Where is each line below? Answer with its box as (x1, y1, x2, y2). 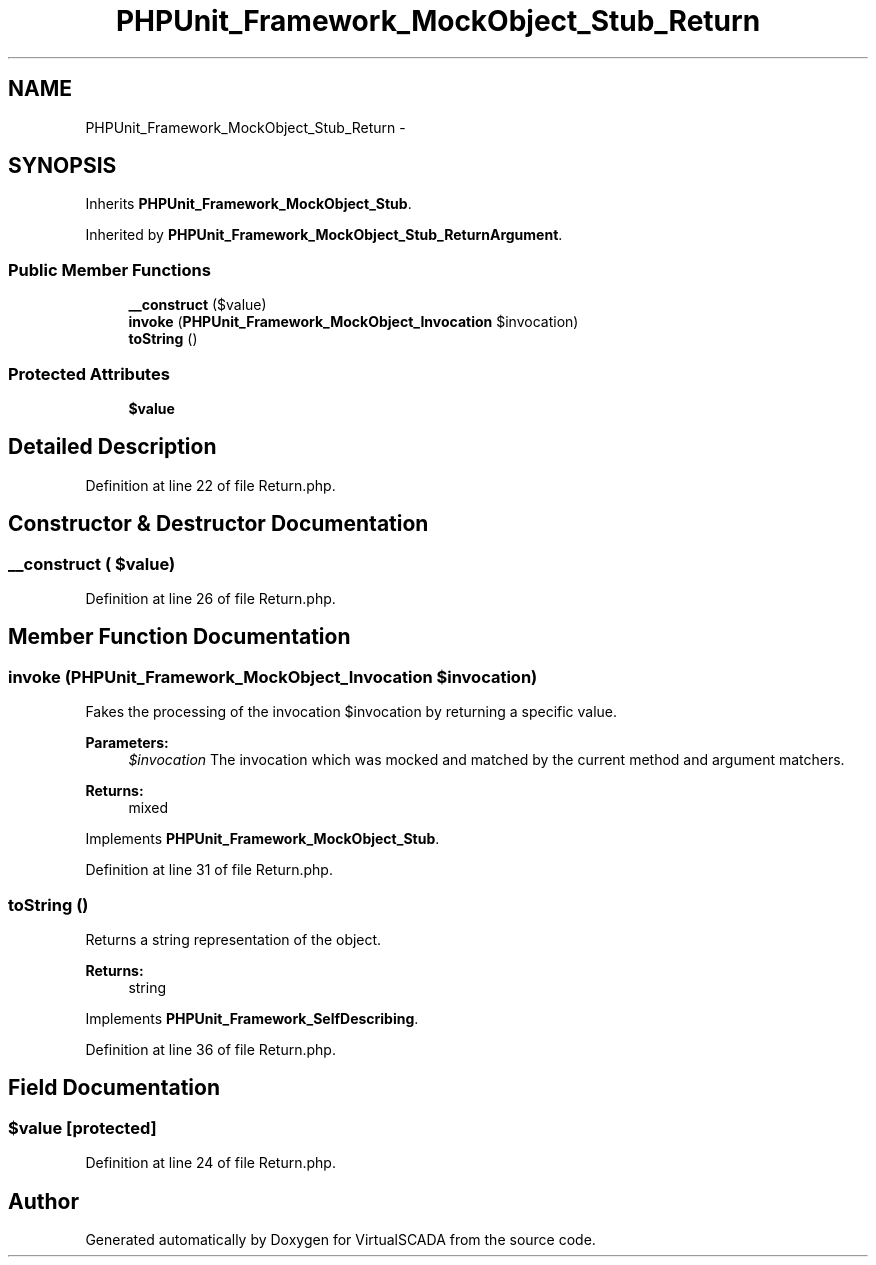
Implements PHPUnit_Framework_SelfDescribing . (85, 1009, 419, 1027)
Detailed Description (8, 434, 217, 460)
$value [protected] (8, 1117, 157, 1138)
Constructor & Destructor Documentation (8, 511, 429, 537)
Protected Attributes (8, 363, 170, 384)
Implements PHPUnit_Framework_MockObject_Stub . (85, 830, 440, 848)
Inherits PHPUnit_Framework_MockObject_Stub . (85, 195, 412, 213)
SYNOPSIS (8, 153, 117, 179)
